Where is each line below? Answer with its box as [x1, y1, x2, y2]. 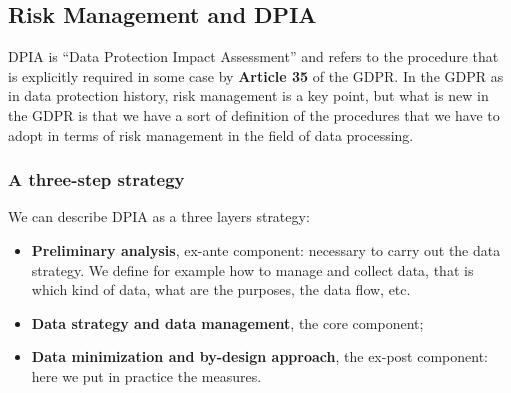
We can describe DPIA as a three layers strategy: [8, 206, 310, 227]
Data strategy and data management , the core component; [31, 312, 424, 333]
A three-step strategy [8, 167, 185, 192]
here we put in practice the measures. [31, 365, 262, 386]
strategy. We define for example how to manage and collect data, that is [31, 259, 474, 280]
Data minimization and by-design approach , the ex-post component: [31, 346, 488, 367]
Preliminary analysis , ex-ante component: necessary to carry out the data [31, 239, 501, 260]
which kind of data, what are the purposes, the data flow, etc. [31, 279, 411, 300]
